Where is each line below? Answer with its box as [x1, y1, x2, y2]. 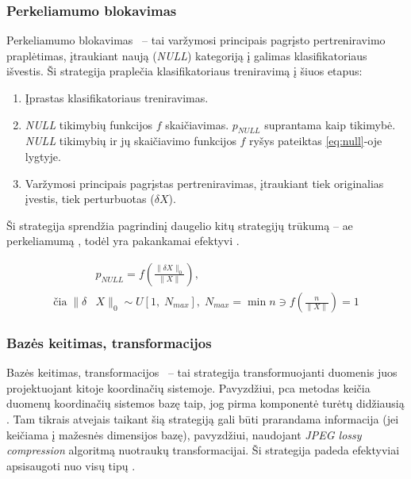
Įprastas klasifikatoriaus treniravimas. [25, 90, 209, 105]
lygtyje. [25, 148, 61, 164]
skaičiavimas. [165, 116, 229, 132]
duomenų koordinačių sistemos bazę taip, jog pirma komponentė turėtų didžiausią [6, 395, 405, 412]
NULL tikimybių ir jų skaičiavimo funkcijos [25, 132, 236, 149]
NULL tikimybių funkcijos [25, 116, 152, 132]
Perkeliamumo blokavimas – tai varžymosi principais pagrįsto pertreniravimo [6, 32, 386, 48]
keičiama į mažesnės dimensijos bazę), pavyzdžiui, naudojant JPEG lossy [6, 426, 362, 443]
